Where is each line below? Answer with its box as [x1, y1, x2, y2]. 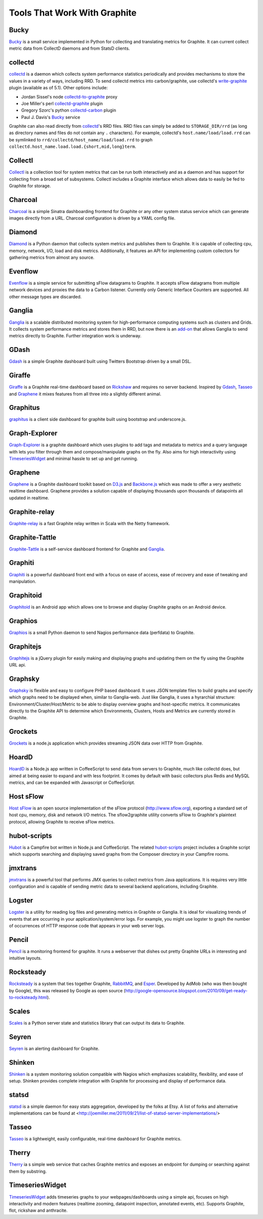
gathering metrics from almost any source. [9, 254, 94, 260]
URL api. [9, 662, 26, 668]
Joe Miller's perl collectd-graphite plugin [21, 100, 103, 106]
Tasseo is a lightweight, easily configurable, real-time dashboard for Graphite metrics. [9, 1136, 182, 1142]
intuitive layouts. [9, 955, 42, 961]
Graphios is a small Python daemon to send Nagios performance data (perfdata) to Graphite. [9, 629, 195, 635]
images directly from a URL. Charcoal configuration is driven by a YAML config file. [9, 215, 175, 221]
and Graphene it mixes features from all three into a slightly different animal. [9, 391, 162, 397]
